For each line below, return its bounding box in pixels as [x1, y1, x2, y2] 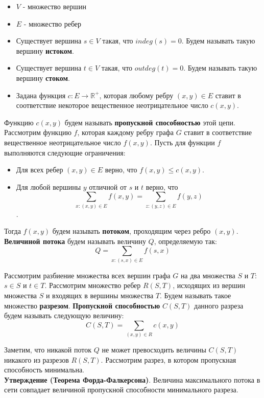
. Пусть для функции [150, 137, 215, 147]
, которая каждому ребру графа [77, 127, 174, 138]
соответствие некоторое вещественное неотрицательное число [16, 100, 208, 110]
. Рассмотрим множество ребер [44, 280, 141, 291]
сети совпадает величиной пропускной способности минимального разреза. [4, 384, 238, 395]
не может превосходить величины [102, 344, 206, 355]
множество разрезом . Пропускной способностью [4, 300, 160, 311]
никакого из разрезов [4, 354, 69, 365]
